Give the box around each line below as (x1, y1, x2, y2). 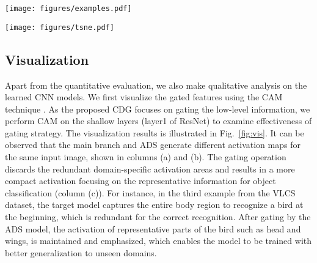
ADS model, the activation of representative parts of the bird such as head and (5, 222, 301, 235)
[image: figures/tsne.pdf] (5, 23, 114, 32)
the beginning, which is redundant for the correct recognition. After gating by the (5, 210, 311, 223)
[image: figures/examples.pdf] (5, 4, 132, 13)
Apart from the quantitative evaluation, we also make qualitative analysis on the (5, 78, 307, 91)
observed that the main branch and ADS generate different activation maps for (5, 138, 301, 151)
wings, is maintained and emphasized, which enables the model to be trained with (5, 234, 312, 247)
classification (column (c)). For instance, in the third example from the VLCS (5, 186, 296, 199)
